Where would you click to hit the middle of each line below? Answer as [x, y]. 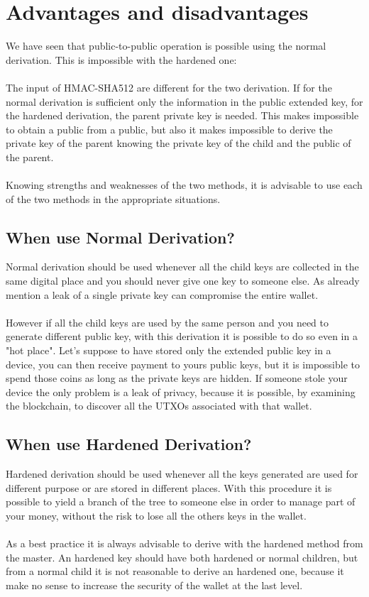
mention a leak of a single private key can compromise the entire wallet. [162, 294]
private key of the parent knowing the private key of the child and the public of [178, 143]
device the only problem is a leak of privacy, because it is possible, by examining [181, 391]
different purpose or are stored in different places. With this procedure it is [169, 487]
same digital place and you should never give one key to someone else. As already [183, 281]
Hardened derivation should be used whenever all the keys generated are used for [182, 474]
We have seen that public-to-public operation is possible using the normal [166, 46]
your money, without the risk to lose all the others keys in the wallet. [156, 515]
